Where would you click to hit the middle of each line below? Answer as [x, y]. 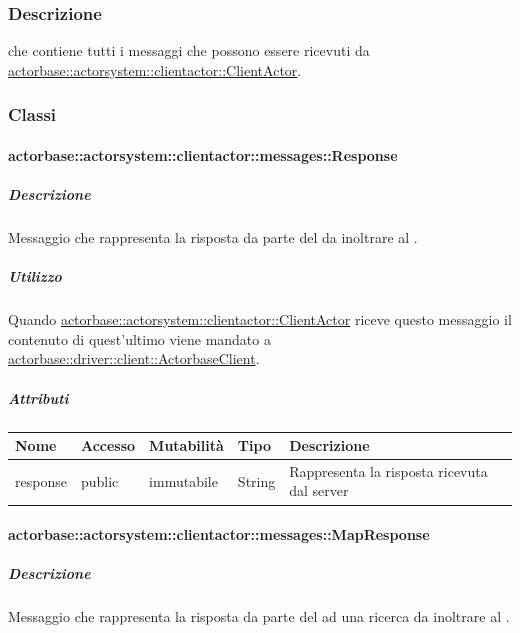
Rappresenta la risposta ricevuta [388, 470]
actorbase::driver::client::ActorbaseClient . [134, 358]
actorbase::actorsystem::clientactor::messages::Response [203, 154]
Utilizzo [35, 276]
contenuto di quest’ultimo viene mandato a [139, 338]
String [256, 480]
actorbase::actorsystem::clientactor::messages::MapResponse [219, 534]
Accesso [108, 445]
